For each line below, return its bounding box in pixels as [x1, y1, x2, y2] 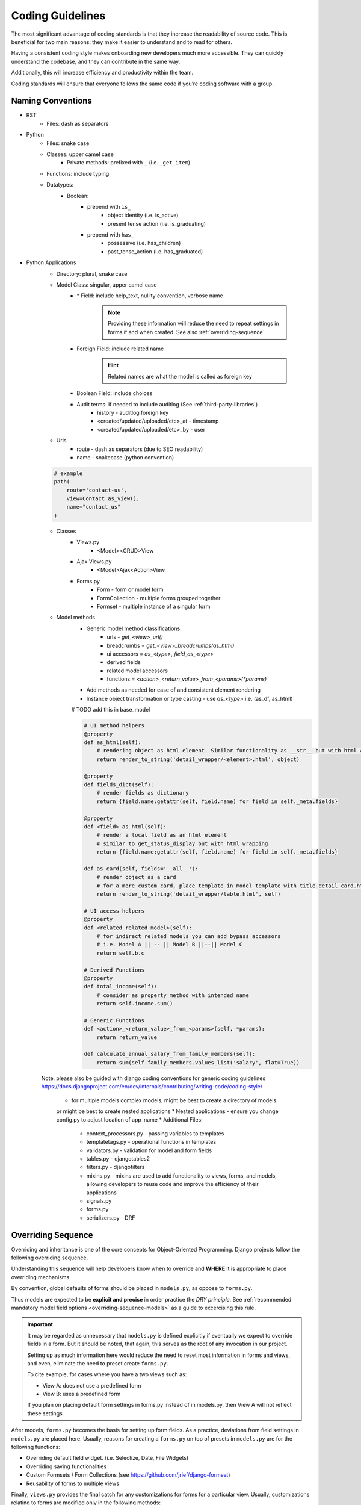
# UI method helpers [84, 722, 144, 729]
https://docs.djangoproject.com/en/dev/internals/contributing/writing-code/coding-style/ [41, 1083, 263, 1090]
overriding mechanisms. [11, 1273, 72, 1280]
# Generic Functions [84, 1017, 144, 1023]
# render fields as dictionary [96, 789, 189, 796]
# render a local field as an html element [96, 831, 227, 839]
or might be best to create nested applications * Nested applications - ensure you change [56, 1108, 279, 1115]
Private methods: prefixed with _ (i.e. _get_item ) [67, 159, 191, 166]
